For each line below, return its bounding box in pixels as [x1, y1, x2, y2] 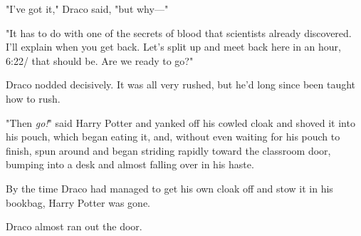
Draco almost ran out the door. [6, 219, 142, 234]
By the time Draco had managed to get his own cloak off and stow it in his [6, 180, 333, 195]
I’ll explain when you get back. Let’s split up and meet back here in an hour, [6, 39, 341, 54]
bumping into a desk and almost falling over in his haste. [6, 157, 254, 172]
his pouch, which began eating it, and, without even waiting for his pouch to [6, 129, 340, 144]
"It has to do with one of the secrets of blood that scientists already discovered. [6, 25, 352, 40]
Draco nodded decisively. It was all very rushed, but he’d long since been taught [6, 77, 356, 92]
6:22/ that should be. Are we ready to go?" [6, 53, 194, 68]
